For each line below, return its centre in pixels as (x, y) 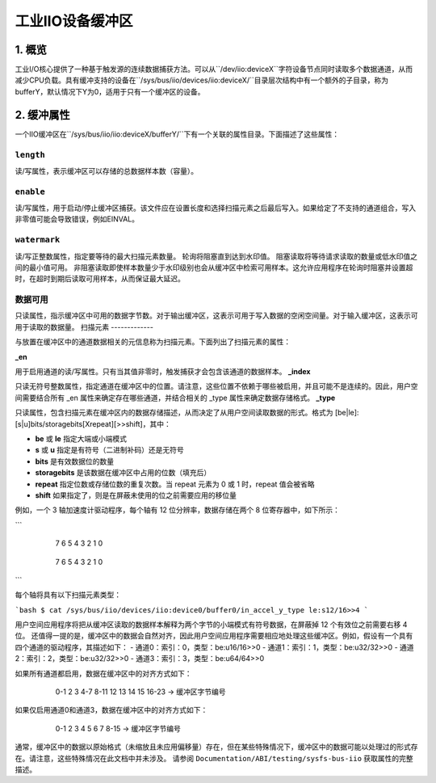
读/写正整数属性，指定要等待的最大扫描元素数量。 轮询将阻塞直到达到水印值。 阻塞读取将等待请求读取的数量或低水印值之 (216, 256)
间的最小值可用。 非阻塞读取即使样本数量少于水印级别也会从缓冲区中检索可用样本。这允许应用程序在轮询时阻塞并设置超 (214, 267)
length (30, 155)
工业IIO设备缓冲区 (74, 21)
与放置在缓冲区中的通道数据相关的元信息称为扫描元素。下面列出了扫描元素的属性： (153, 342)
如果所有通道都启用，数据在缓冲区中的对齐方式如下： (103, 673)
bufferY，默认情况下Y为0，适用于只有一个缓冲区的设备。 (110, 91)
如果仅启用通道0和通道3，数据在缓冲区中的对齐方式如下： (111, 710)
